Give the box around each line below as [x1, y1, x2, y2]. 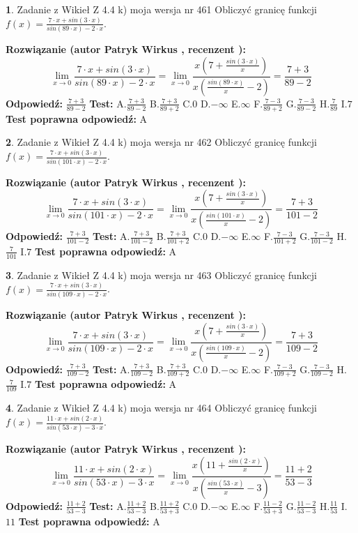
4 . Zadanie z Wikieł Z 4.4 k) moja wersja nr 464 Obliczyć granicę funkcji [6, 400, 317, 415]
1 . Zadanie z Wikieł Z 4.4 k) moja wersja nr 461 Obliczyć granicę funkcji [6, 2, 317, 16]
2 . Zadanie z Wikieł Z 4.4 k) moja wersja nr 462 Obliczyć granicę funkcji [6, 135, 317, 149]
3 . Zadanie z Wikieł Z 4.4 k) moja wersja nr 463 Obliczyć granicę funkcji [6, 267, 317, 282]
